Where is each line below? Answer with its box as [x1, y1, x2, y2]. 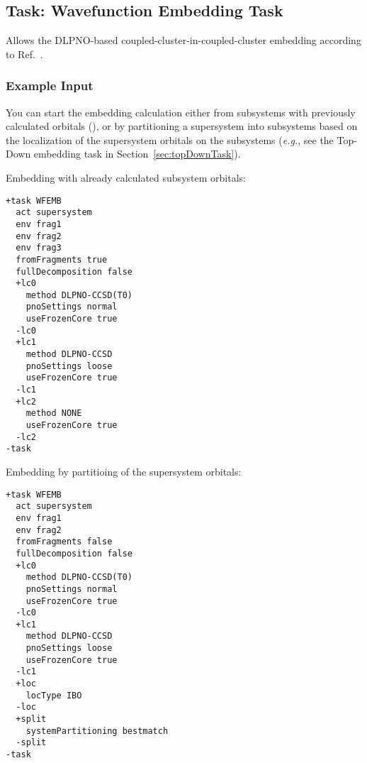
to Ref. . [6, 46, 43, 61]
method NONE [26, 408, 82, 419]
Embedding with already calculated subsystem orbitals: [6, 170, 246, 185]
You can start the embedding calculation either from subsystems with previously [6, 104, 356, 119]
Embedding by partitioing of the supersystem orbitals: [6, 464, 242, 479]
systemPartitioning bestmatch [26, 725, 169, 736]
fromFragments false [16, 537, 113, 547]
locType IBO [26, 690, 82, 701]
